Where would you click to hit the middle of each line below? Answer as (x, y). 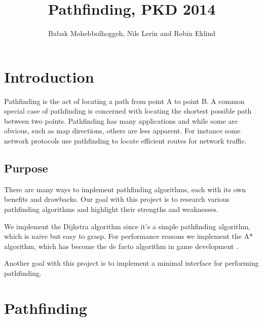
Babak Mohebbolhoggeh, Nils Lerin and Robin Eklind (132, 33)
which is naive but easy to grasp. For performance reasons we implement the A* (129, 236)
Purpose (26, 168)
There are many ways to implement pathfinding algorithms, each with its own (125, 189)
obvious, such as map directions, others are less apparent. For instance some (122, 131)
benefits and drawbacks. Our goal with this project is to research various (117, 199)
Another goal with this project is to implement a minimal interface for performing (131, 263)
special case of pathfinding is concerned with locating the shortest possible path (128, 111)
